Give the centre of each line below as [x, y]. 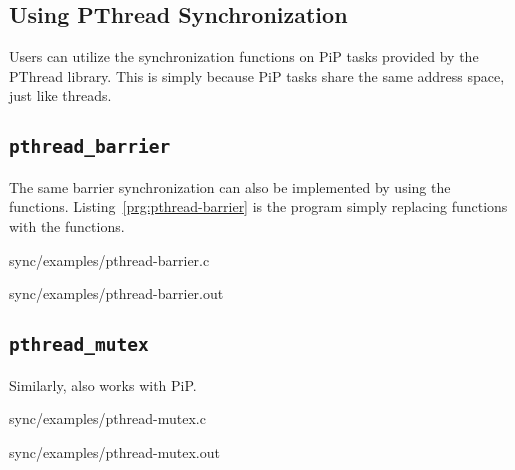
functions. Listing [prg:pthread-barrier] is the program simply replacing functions [258, 206]
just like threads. [60, 95]
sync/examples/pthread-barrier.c [109, 259]
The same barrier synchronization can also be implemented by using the [230, 186]
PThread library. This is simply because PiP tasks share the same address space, [257, 75]
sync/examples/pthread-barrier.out [116, 293]
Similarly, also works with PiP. [103, 384]
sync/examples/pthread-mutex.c [107, 418]
